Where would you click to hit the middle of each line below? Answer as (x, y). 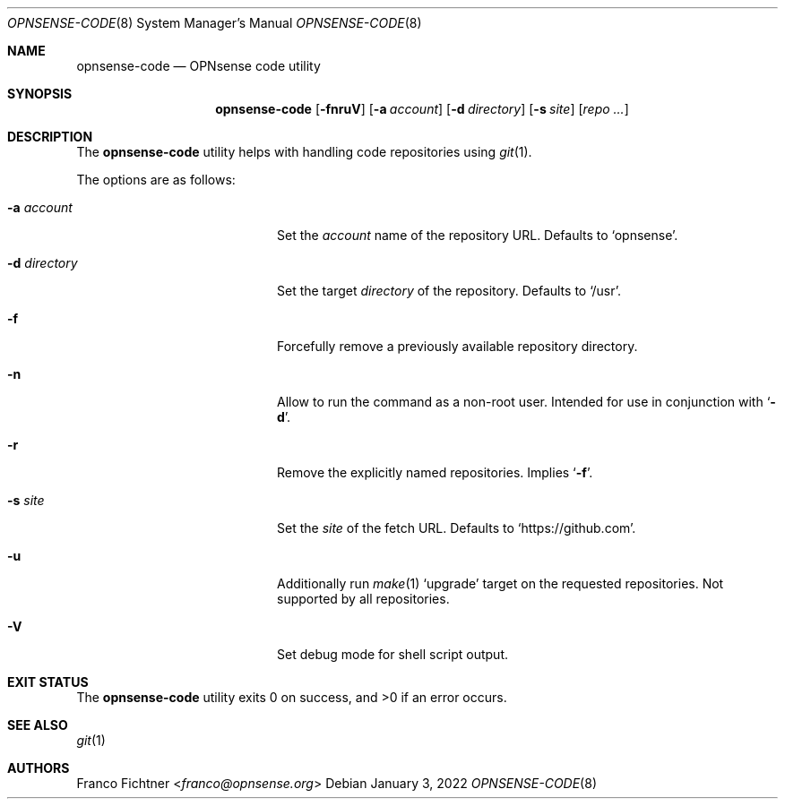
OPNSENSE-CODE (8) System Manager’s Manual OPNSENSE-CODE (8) (215, 23)
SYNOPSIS (40, 94)
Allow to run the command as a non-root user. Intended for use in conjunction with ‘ (524, 402)
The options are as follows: (156, 180)
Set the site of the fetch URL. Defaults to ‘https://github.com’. (457, 528)
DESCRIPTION (50, 137)
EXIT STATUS (48, 682)
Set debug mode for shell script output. (393, 654)
